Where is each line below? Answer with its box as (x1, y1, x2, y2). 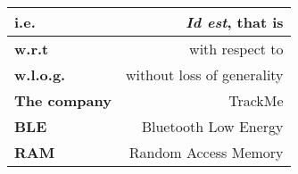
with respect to (189, 38, 284, 59)
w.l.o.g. (14, 64, 66, 85)
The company (14, 90, 112, 111)
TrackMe (228, 90, 284, 111)
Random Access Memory (128, 142, 284, 162)
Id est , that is (186, 12, 284, 32)
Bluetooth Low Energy (141, 116, 284, 137)
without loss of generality (125, 64, 284, 85)
